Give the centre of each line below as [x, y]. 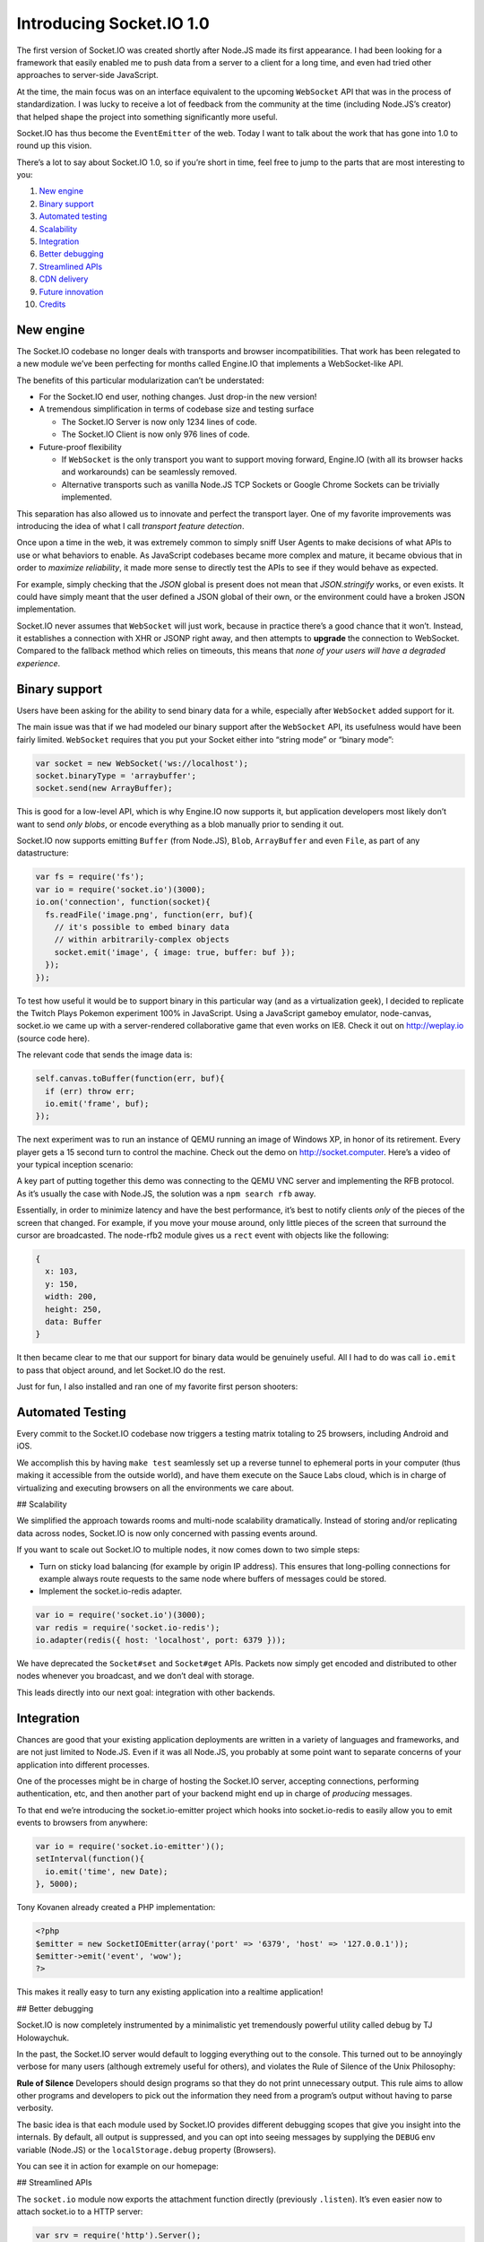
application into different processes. [83, 1764]
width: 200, [71, 1297]
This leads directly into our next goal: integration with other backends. [146, 1692]
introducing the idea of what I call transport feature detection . [130, 526]
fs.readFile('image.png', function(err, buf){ [149, 914]
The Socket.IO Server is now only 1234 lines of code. [159, 421]
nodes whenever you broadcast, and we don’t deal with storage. [135, 1676]
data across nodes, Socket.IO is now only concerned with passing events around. [167, 1533]
